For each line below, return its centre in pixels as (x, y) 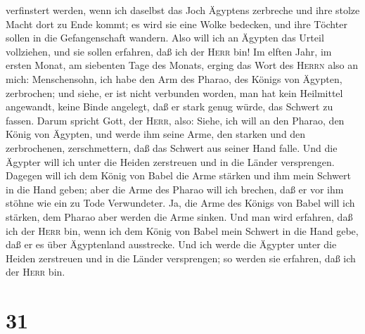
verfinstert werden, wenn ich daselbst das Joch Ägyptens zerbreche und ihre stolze (183, 10)
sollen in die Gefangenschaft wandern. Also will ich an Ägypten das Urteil (165, 38)
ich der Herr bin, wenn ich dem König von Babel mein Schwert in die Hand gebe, (182, 230)
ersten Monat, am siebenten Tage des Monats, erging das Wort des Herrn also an (182, 65)
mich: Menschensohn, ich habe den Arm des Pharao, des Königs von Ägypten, (174, 78)
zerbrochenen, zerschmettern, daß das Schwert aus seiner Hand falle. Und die (172, 147)
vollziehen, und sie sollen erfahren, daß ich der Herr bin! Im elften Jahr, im (169, 51)
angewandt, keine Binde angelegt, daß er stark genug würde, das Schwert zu (169, 107)
